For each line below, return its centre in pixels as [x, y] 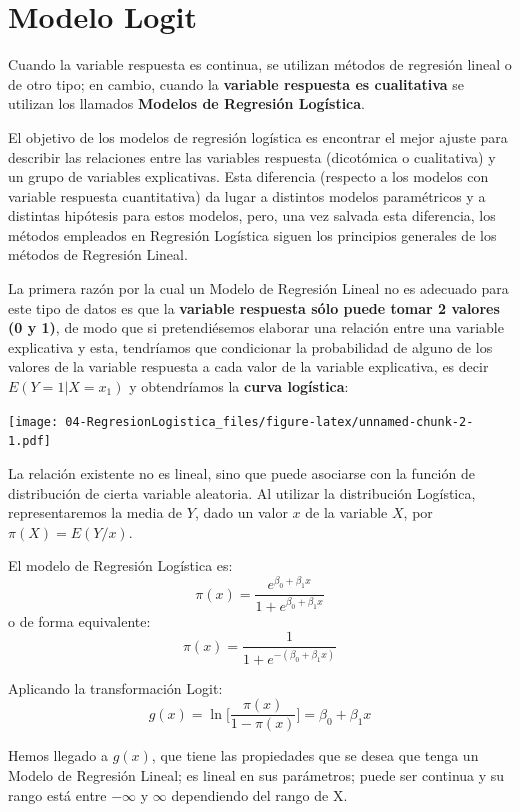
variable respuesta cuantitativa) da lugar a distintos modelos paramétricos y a [247, 195]
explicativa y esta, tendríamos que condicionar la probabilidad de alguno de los [250, 346]
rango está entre [57, 794]
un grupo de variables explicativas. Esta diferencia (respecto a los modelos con [248, 176]
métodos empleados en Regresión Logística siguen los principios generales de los [252, 234]
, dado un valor [241, 512]
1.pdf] [29, 441]
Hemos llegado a [58, 755]
